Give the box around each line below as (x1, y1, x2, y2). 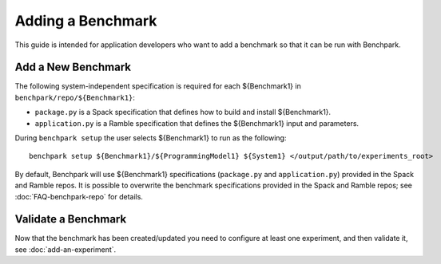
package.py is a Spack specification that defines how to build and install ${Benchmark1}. (34, 108, 332, 117)
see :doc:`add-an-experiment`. (14, 244, 117, 254)
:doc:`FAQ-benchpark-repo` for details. (14, 191, 144, 201)
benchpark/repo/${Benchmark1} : (14, 93, 136, 102)
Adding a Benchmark (14, 12, 157, 30)
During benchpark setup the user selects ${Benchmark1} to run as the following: (14, 133, 287, 143)
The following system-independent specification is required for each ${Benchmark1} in (14, 81, 301, 91)
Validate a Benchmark (14, 212, 127, 227)
